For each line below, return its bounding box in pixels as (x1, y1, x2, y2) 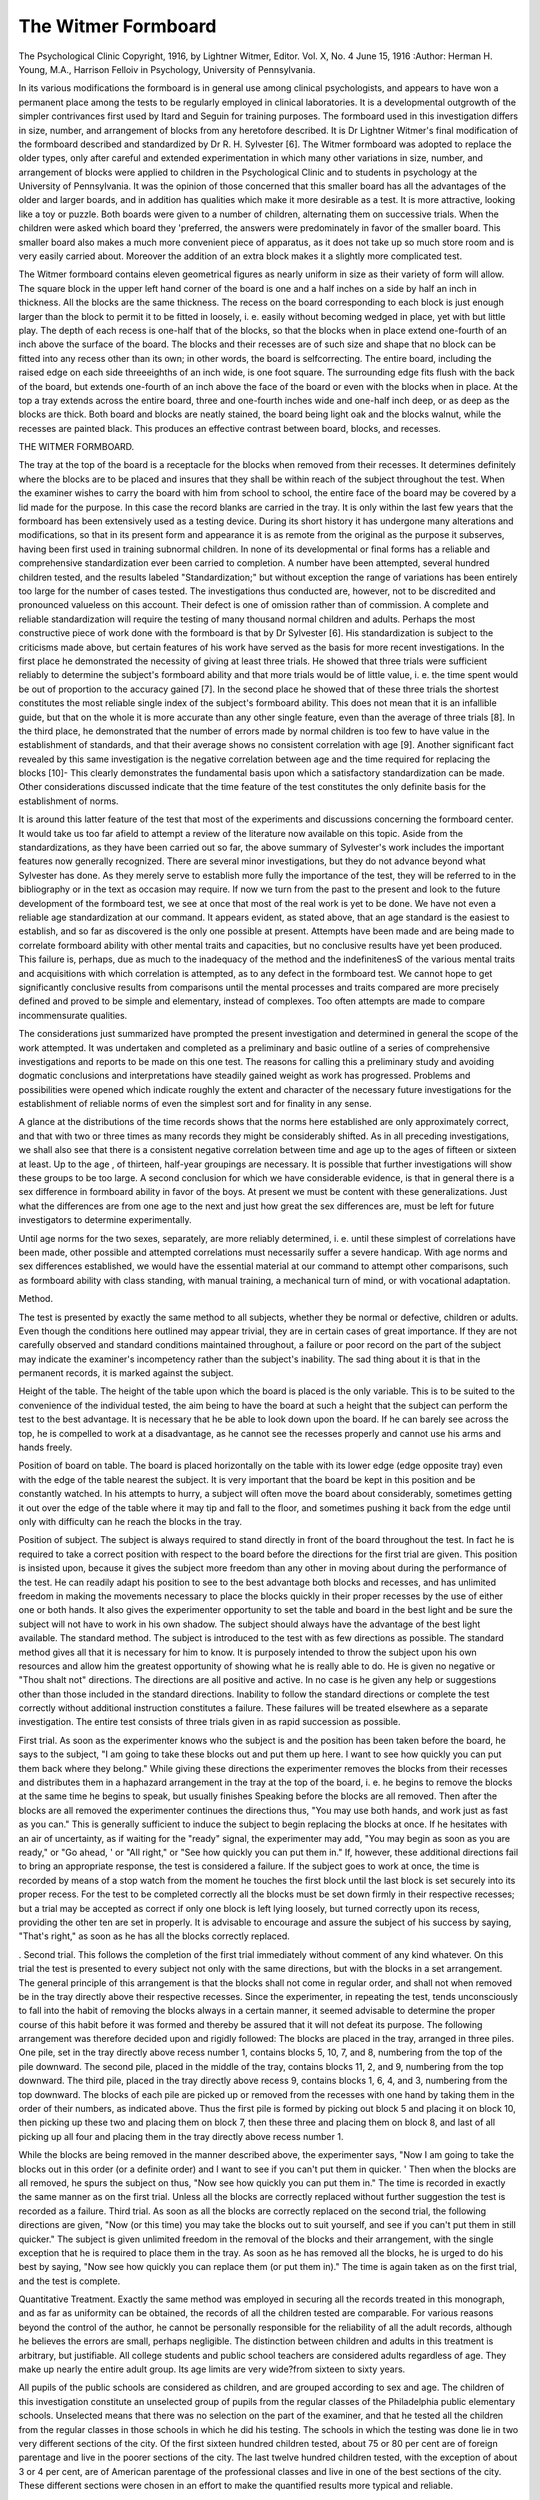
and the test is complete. (18, 2275, 121, 2287)
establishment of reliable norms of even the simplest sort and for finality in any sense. (18, 1098, 372, 1110)
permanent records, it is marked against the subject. (18, 1367, 234, 1379)
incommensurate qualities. (18, 1009, 128, 1021)
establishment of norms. (18, 795, 119, 807)
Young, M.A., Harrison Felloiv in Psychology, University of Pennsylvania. (18, 63, 316, 75)
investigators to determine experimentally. (18, 1214, 192, 1226)
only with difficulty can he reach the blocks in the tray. (18, 1516, 242, 1527)
